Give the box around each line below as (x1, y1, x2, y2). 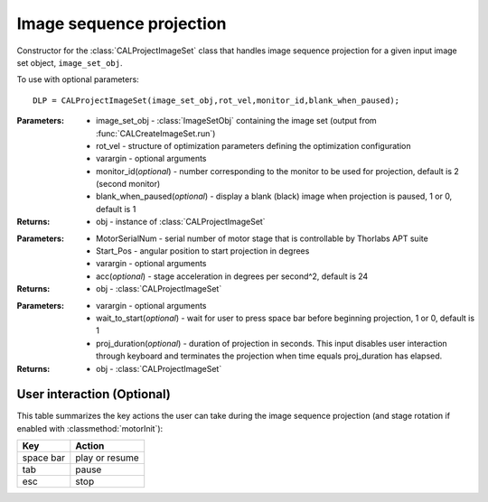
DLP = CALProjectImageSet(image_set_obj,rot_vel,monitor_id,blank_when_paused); (33, 95, 400, 106)
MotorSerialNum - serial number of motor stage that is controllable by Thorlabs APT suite (96, 233, 428, 244)
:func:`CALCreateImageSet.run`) (96, 127, 216, 139)
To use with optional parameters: (16, 74, 139, 85)
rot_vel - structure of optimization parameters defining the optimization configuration (96, 140, 411, 151)
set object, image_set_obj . (16, 57, 123, 68)
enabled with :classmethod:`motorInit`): (16, 423, 164, 433)
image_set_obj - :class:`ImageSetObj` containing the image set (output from (96, 116, 377, 126)
